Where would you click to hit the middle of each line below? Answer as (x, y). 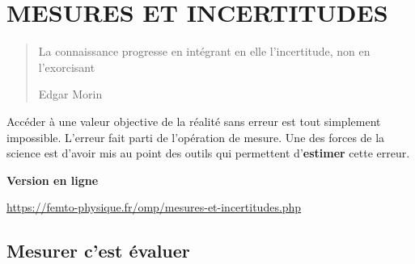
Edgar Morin (70, 94)
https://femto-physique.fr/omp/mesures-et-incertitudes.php (154, 207)
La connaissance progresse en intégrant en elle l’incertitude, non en (204, 51)
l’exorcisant (67, 67)
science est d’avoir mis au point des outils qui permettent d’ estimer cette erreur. (208, 153)
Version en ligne (53, 180)
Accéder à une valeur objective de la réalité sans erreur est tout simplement (194, 121)
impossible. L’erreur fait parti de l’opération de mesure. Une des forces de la (196, 137)
